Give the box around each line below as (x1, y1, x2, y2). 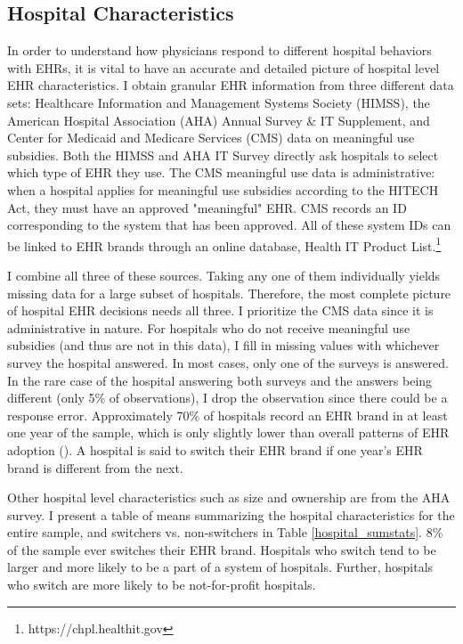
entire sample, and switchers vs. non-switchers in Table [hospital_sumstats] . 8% (7, 523, 443, 542)
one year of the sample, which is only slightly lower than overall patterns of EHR (7, 423, 450, 442)
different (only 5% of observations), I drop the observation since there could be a (7, 388, 448, 407)
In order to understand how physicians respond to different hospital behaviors (7, 41, 432, 60)
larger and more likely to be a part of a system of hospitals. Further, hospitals (7, 558, 434, 576)
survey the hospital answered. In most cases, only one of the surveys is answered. (7, 353, 449, 371)
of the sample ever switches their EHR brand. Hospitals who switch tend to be (7, 540, 436, 558)
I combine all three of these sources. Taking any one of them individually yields (7, 265, 441, 284)
